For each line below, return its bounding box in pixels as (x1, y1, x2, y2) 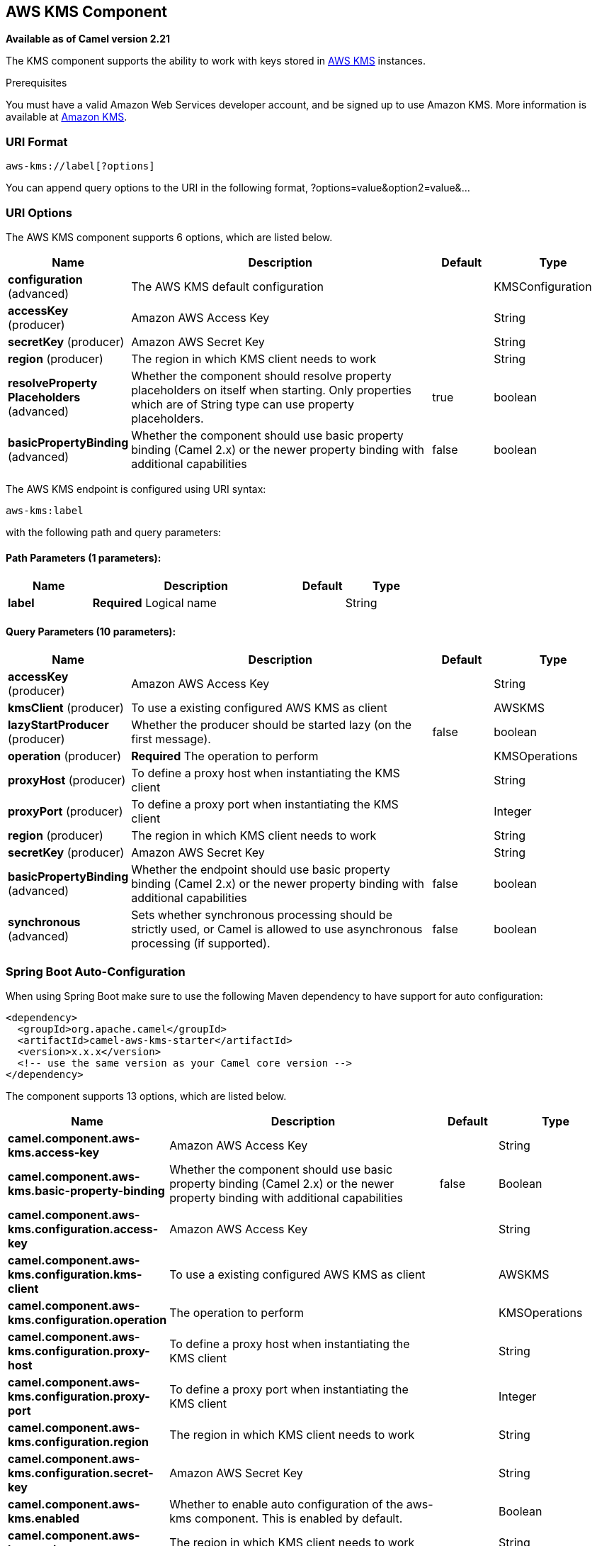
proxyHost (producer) (8, 773, 126, 788)
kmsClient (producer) (8, 701, 124, 716)
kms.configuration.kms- (8, 1267, 142, 1282)
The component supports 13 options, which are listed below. (6, 1090, 287, 1103)
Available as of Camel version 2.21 (6, 33, 171, 45)
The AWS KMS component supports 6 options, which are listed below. (6, 230, 333, 243)
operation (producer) (8, 749, 122, 764)
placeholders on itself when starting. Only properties (131, 382, 411, 397)
